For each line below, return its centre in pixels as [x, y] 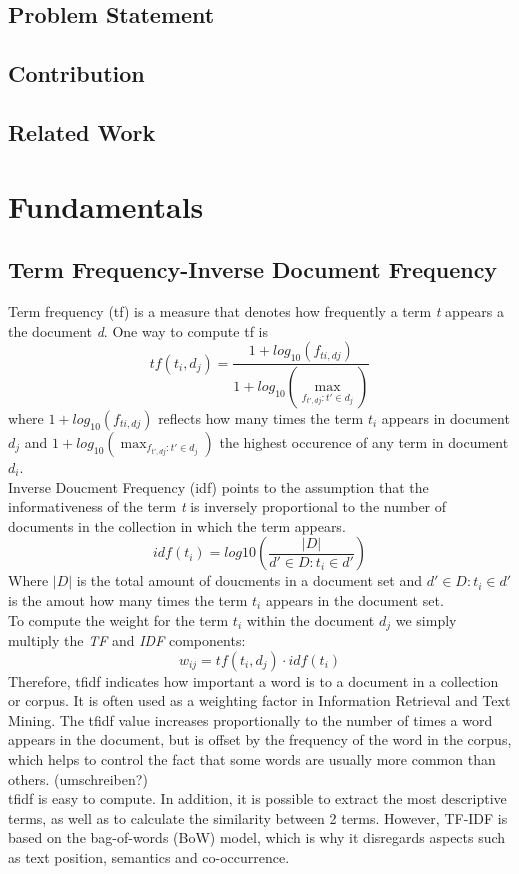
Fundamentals [106, 205]
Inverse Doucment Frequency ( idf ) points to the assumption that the [218, 486]
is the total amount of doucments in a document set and [249, 580]
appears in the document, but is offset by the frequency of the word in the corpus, [260, 739]
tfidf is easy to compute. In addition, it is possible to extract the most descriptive [257, 798]
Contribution [76, 73]
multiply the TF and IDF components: [127, 640]
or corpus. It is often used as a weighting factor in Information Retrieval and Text [259, 700]
